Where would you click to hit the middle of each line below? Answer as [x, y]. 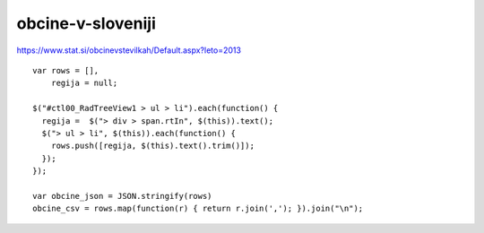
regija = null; [84, 83]
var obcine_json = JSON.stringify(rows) [122, 196]
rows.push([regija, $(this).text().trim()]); [153, 146]
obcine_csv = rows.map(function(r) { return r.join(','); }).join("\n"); [198, 209]
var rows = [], [66, 70]
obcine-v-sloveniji [86, 23]
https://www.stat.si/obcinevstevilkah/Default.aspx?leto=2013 [129, 50]
